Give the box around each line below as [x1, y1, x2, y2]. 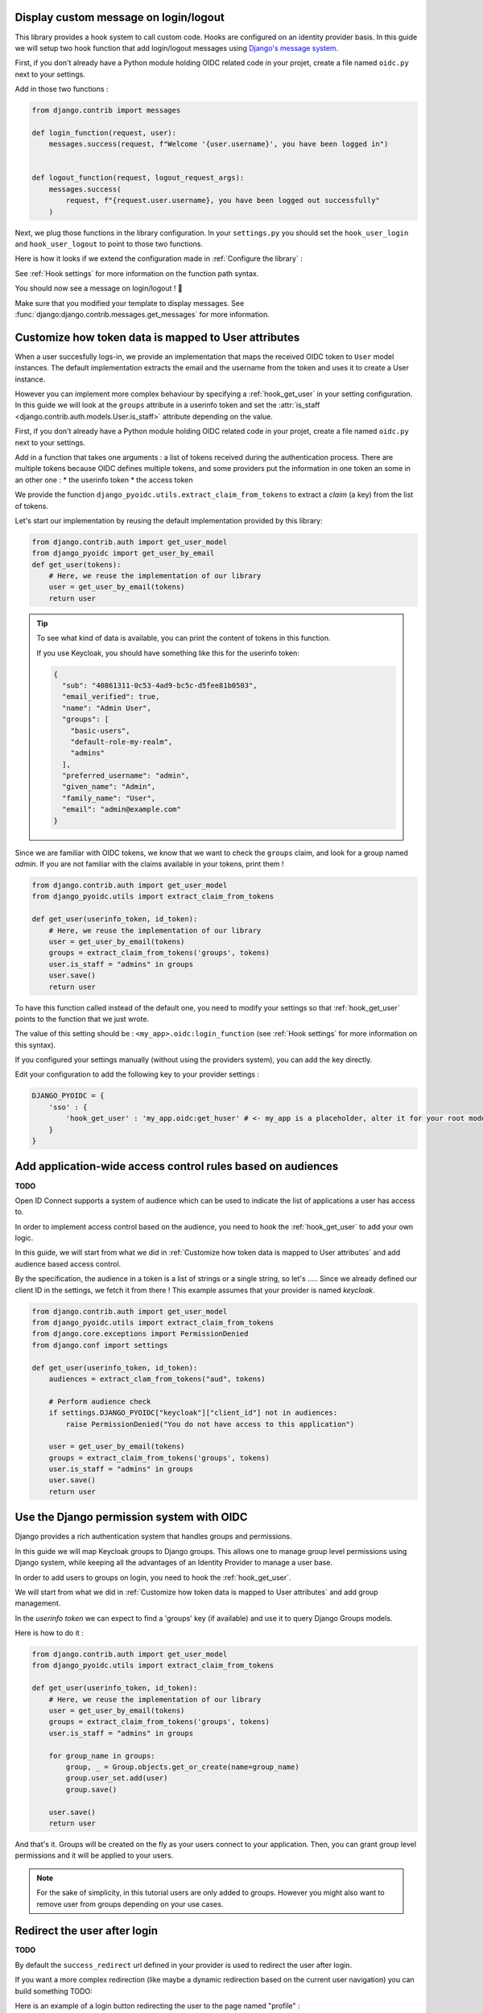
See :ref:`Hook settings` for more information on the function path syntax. [14, 268, 259, 278]
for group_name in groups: [48, 1751, 156, 1760]
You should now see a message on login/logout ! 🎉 [14, 283, 183, 293]
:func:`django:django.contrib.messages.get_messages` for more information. [14, 309, 270, 319]
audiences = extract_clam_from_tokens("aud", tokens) [48, 1374, 266, 1383]
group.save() [65, 1784, 118, 1794]
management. [14, 1598, 61, 1608]
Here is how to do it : [14, 1628, 84, 1638]
